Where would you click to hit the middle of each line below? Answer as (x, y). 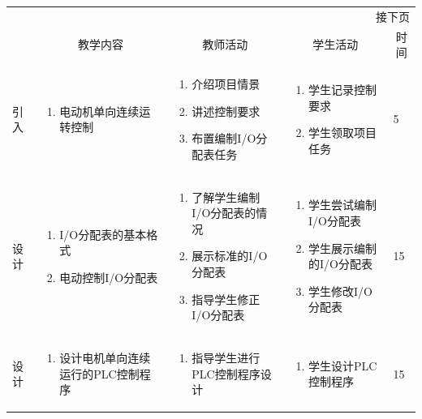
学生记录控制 (343, 90)
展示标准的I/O (230, 256)
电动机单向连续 (99, 111)
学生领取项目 (343, 133)
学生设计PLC (343, 365)
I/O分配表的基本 (103, 234)
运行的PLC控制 (99, 373)
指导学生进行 (226, 358)
